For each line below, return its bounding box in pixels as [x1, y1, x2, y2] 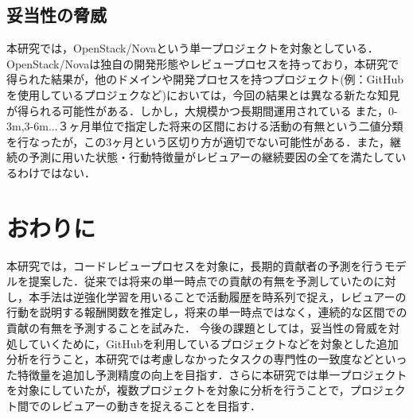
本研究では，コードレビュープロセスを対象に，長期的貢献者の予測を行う [6, 257, 384, 274]
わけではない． [17, 164, 95, 180]
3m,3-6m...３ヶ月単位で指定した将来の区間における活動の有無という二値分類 [6, 118, 403, 134]
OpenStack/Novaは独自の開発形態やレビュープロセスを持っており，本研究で [6, 55, 399, 72]
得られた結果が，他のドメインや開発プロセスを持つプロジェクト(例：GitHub [6, 71, 403, 87]
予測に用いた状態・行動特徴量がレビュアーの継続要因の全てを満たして [28, 149, 395, 165]
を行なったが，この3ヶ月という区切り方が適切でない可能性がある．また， [6, 133, 390, 149]
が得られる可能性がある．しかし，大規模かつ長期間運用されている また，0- [6, 102, 398, 118]
